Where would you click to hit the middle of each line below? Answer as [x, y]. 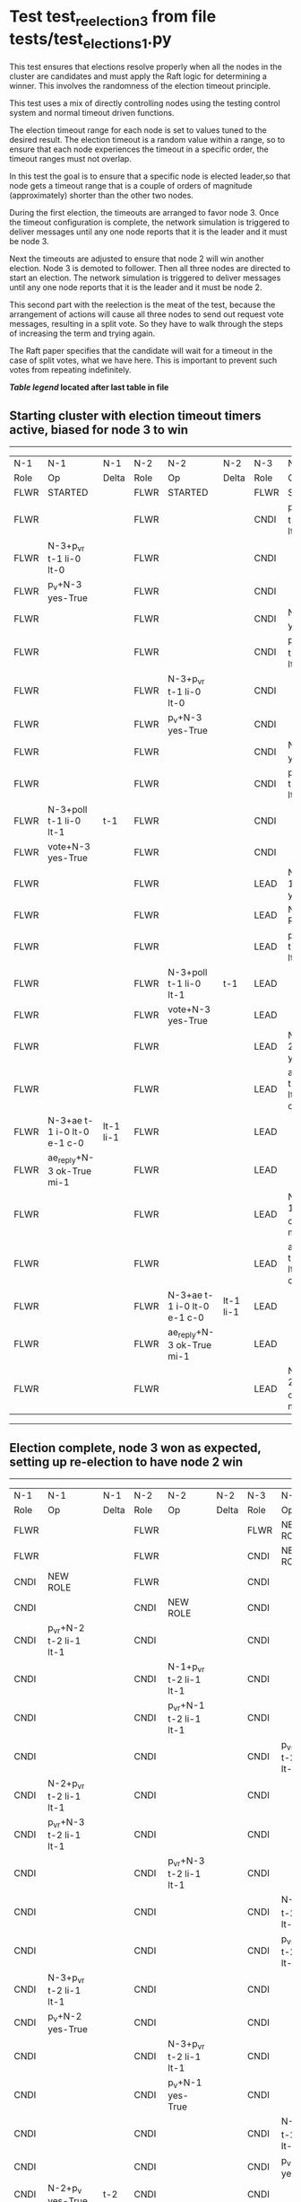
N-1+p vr [186, 1668]
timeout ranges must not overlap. [70, 159]
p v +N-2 [65, 2017]
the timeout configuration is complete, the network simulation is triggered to [150, 223]
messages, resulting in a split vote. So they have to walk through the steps [146, 324]
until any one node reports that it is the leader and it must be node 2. [136, 287]
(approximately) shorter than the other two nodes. [102, 196]
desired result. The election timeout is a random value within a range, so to [147, 140]
